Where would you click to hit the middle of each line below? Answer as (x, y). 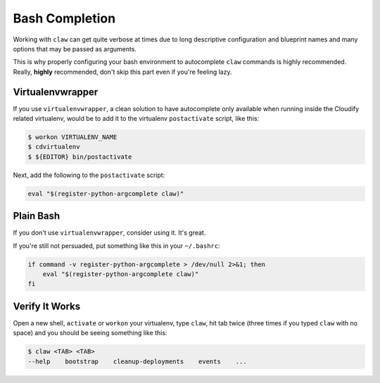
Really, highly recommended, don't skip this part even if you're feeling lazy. (122, 72)
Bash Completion (64, 18)
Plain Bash (37, 216)
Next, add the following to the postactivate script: (89, 175)
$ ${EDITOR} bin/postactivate (80, 157)
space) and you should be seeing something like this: (90, 333)
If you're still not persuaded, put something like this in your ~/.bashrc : (116, 245)
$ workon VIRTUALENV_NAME (72, 137)
